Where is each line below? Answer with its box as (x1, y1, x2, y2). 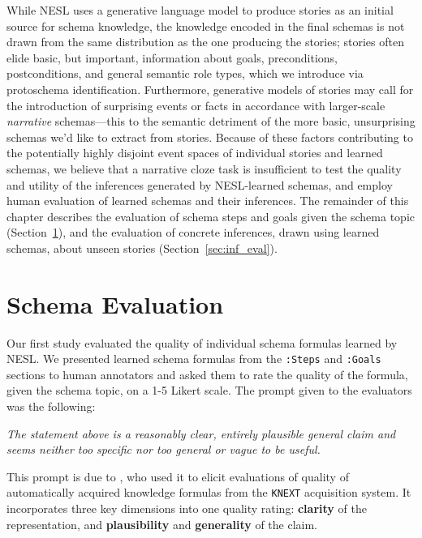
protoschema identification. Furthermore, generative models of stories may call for (6, 80, 414, 97)
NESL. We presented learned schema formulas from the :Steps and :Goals (6, 350, 381, 367)
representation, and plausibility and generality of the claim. (6, 515, 317, 532)
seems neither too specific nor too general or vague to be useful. (6, 441, 321, 458)
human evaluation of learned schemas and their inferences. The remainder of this (6, 192, 409, 209)
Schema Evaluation (6, 287, 224, 320)
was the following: (6, 398, 96, 415)
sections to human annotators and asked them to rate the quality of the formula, (6, 365, 408, 382)
